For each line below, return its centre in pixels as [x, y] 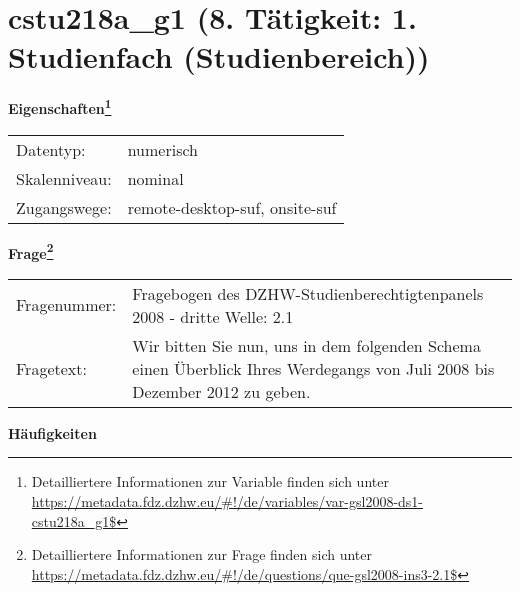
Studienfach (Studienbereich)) [219, 56]
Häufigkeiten [52, 432]
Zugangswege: [64, 207]
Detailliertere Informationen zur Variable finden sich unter [210, 481]
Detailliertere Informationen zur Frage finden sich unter [202, 554]
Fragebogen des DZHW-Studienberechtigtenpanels [308, 293]
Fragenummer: [66, 305]
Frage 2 [31, 251]
